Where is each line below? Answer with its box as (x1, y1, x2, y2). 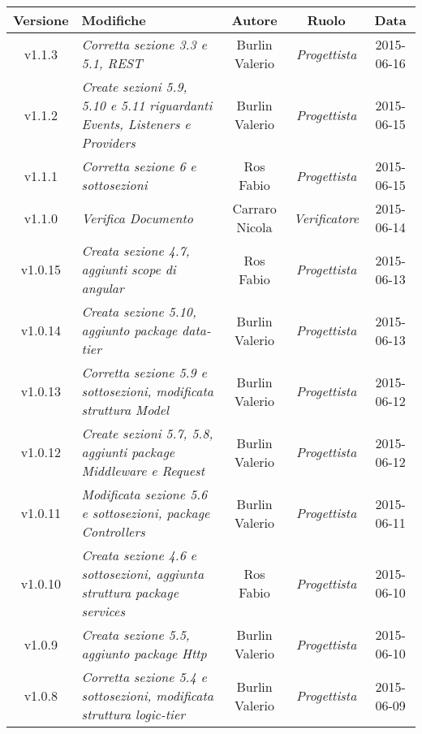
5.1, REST (81, 54, 143, 72)
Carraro (232, 199, 277, 218)
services (81, 602, 125, 620)
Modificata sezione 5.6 (81, 485, 208, 503)
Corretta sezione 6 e (81, 157, 196, 175)
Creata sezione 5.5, (81, 625, 190, 644)
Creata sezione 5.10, (81, 302, 196, 321)
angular (81, 278, 124, 297)
